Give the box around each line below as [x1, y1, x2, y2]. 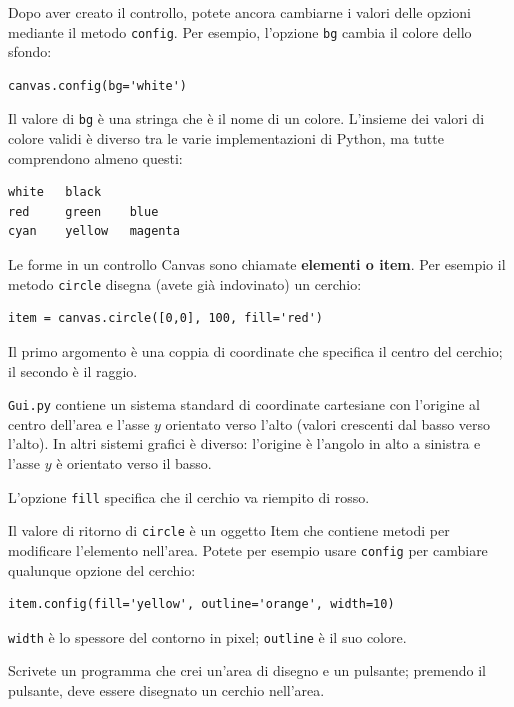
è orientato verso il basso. [56, 452, 212, 473]
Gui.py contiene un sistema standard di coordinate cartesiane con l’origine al [8, 394, 480, 415]
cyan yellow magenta [8, 224, 180, 239]
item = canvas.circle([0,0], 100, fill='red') [8, 311, 323, 326]
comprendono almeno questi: [8, 147, 183, 168]
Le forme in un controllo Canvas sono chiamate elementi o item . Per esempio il [8, 254, 506, 275]
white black [8, 185, 102, 200]
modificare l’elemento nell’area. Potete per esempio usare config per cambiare [8, 539, 488, 560]
